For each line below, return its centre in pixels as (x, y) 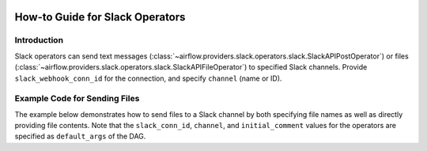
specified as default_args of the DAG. (80, 136)
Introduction (39, 40)
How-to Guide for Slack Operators (100, 17)
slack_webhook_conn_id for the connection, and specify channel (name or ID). (148, 78)
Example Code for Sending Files (77, 99)
